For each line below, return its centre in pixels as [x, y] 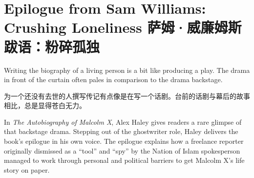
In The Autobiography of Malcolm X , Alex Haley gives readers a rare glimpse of [123, 122]
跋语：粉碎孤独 [52, 46]
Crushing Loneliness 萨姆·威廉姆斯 [123, 27]
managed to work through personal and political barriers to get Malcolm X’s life [124, 160]
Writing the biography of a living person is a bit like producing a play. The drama [127, 70]
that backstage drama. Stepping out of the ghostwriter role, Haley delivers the [121, 131]
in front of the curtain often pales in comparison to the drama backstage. [113, 79]
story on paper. [27, 169]
